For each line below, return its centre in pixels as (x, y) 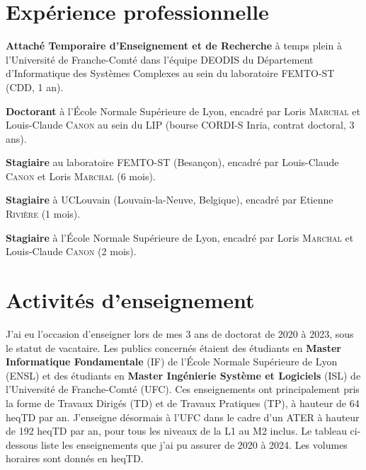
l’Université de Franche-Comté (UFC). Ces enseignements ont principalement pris (183, 389)
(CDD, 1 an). (35, 87)
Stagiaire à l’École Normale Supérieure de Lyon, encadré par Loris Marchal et (180, 237)
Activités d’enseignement (130, 300)
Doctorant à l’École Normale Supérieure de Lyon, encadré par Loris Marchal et (183, 111)
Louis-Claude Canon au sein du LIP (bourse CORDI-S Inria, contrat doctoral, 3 (180, 125)
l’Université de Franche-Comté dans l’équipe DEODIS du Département (160, 59)
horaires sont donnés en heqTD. (75, 458)
